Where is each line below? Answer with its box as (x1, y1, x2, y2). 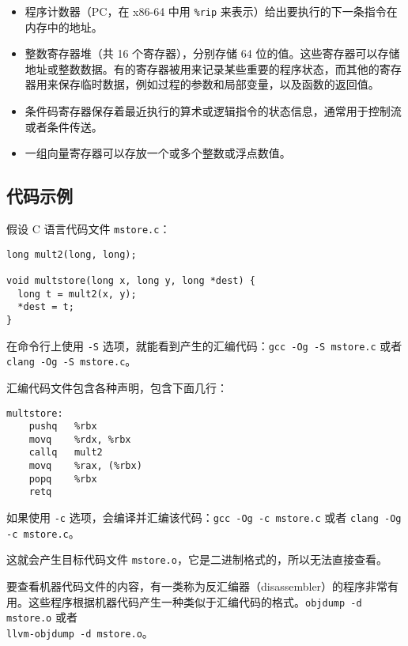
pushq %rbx (28, 421, 97, 433)
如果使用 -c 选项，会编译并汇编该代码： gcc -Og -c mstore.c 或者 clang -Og (6, 509, 402, 526)
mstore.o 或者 (6, 609, 77, 625)
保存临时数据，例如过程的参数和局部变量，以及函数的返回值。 (58, 76, 380, 93)
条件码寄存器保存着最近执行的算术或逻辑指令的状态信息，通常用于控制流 (25, 103, 402, 119)
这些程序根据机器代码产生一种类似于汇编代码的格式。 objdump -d (28, 593, 362, 610)
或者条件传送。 (25, 118, 103, 134)
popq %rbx (28, 473, 97, 485)
